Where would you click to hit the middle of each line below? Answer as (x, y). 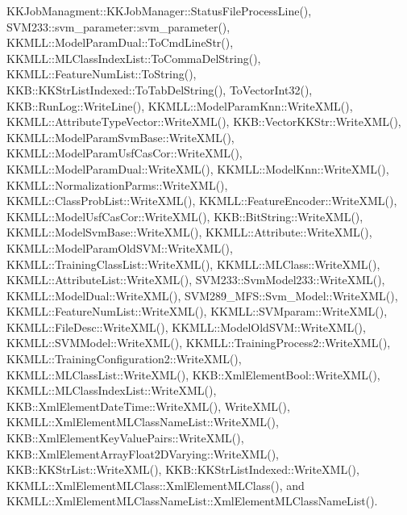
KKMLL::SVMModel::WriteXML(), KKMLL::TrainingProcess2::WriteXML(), (199, 343)
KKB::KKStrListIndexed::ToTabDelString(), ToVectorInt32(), (160, 89)
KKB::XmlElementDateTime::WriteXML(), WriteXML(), (148, 406)
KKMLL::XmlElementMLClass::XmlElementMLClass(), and (156, 485)
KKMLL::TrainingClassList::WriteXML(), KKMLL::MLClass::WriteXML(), (193, 264)
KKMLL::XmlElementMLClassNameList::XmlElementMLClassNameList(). (192, 501)
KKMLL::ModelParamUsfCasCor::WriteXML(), (125, 153)
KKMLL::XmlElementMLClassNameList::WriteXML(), (143, 422)
